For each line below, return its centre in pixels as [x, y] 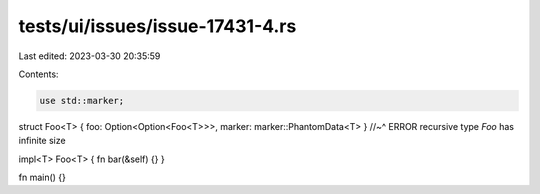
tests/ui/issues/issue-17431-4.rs [157, 26]
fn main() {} [42, 177]
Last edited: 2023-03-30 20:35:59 [89, 56]
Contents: [38, 74]
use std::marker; [82, 100]
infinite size [42, 141]
